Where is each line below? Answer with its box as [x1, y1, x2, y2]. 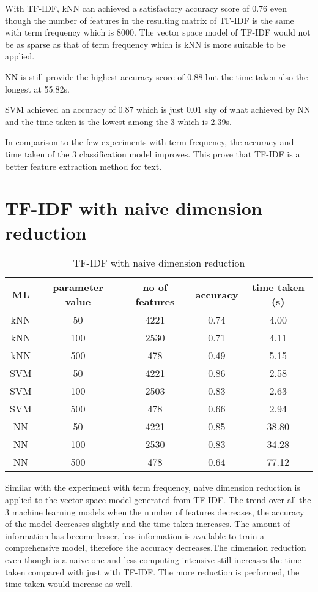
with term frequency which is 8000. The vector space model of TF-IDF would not [5, 26, 311, 39]
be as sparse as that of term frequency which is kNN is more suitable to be [5, 37, 286, 50]
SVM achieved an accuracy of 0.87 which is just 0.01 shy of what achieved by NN [5, 103, 311, 116]
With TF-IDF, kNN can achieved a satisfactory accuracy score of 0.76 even [5, 2, 287, 14]
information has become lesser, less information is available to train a [5, 529, 265, 542]
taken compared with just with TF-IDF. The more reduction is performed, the [5, 565, 300, 578]
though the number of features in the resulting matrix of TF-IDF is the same [5, 13, 294, 26]
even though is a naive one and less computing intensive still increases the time [5, 553, 301, 566]
